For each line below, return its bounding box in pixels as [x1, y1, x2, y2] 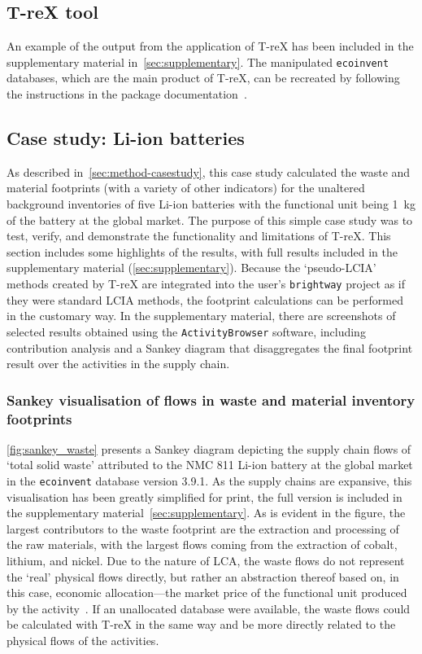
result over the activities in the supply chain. [7, 355, 230, 372]
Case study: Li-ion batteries [7, 125, 245, 151]
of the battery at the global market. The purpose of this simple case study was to [7, 211, 413, 228]
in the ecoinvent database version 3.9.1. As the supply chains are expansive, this [7, 472, 412, 489]
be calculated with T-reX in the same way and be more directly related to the [7, 616, 396, 633]
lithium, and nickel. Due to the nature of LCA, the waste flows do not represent [7, 552, 405, 569]
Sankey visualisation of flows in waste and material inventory [7, 389, 415, 410]
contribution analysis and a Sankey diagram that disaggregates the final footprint [7, 339, 413, 356]
